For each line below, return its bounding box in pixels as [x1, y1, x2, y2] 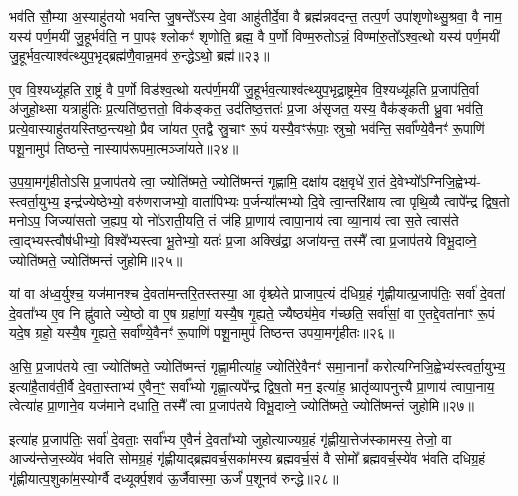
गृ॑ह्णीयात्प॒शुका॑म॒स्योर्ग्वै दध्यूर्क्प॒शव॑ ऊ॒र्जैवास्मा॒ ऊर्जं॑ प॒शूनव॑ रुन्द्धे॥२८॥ [9, 467, 339, 488]
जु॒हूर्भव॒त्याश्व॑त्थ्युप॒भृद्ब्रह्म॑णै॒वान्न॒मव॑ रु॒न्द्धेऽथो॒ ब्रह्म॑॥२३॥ [9, 45, 270, 66]
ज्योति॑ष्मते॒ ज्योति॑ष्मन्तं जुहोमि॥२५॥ [9, 249, 183, 270]
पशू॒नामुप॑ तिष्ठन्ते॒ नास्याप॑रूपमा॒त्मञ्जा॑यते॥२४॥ [9, 137, 239, 158]
